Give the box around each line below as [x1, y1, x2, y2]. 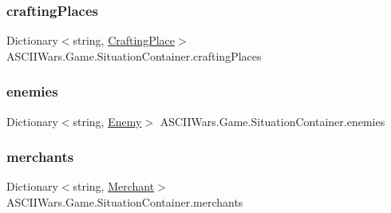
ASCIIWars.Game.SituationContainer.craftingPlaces [6, 47, 262, 64]
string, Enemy [73, 112, 142, 129]
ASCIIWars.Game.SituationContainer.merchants [6, 194, 243, 211]
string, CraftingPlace [73, 32, 176, 49]
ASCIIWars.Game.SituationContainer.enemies [160, 112, 385, 129]
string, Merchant [73, 178, 155, 195]
